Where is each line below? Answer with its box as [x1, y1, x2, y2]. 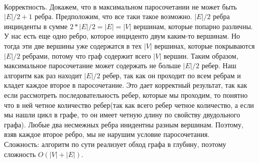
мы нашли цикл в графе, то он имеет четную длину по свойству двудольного [4, 109, 240, 120]
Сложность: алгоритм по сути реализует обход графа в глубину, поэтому [4, 138, 226, 149]
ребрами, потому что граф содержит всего [22, 50, 151, 61]
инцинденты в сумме [4, 21, 68, 31]
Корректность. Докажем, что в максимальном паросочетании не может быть [4, 1, 237, 12]
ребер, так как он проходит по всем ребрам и [102, 70, 241, 80]
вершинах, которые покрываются [154, 40, 255, 51]
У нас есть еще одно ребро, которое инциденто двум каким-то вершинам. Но [4, 31, 240, 41]
